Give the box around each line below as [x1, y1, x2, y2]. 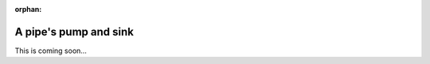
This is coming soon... [14, 46, 88, 55]
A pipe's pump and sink [14, 24, 135, 39]
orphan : [14, 5, 42, 13]
